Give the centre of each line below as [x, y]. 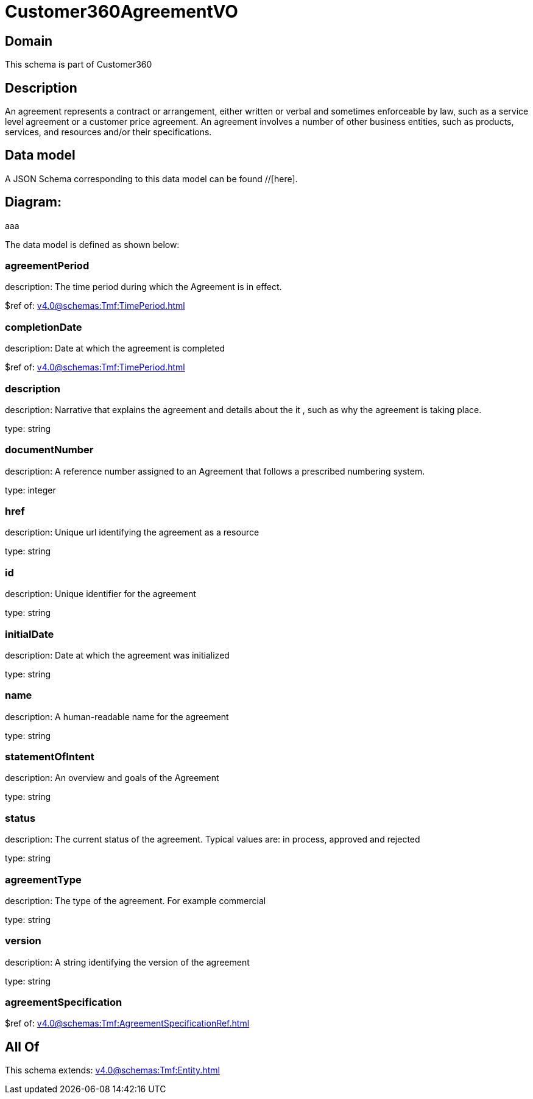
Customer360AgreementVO [122, 12]
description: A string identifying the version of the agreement [127, 962]
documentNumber [49, 450]
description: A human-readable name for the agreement [117, 716]
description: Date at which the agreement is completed [115, 348]
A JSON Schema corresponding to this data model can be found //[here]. [151, 178]
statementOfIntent [50, 757]
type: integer [30, 490]
